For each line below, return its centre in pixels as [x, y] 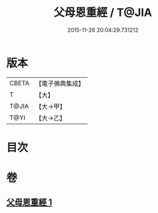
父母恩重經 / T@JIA [103, 13]
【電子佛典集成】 [60, 83]
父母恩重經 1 [29, 202]
